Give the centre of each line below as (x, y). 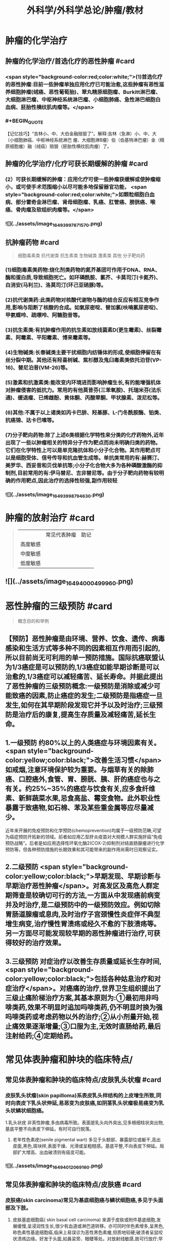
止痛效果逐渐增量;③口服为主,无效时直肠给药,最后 (83, 1027)
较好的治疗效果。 (38, 943)
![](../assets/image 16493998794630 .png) (55, 495)
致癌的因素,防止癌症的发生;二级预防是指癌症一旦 (87, 695)
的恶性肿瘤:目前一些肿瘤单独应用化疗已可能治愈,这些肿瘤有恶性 (82, 84)
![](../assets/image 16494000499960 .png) (69, 582)
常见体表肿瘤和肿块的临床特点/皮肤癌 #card (73, 1185)
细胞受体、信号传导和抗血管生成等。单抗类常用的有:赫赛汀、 (89, 458)
